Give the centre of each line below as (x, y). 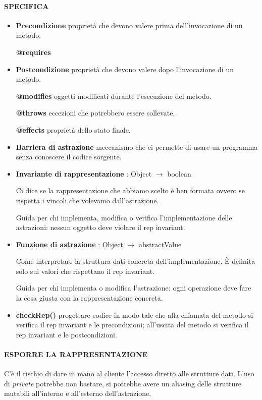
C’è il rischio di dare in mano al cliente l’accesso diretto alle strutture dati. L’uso (129, 374)
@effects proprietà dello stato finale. (73, 129)
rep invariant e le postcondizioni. (66, 334)
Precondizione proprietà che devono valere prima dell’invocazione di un (129, 25)
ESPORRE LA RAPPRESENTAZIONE (76, 354)
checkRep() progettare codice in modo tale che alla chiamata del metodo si (135, 315)
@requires (33, 52)
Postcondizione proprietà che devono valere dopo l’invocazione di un (125, 69)
